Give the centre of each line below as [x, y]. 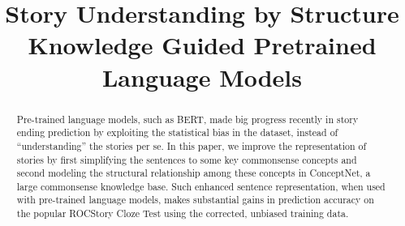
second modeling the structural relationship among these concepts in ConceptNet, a [194, 173]
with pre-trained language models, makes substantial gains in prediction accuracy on [195, 200]
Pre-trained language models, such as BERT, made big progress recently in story [187, 119]
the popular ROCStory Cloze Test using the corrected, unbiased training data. [183, 213]
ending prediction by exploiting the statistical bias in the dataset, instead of [177, 132]
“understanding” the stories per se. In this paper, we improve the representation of [192, 145]
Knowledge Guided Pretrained [202, 45]
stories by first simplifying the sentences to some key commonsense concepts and [187, 159]
